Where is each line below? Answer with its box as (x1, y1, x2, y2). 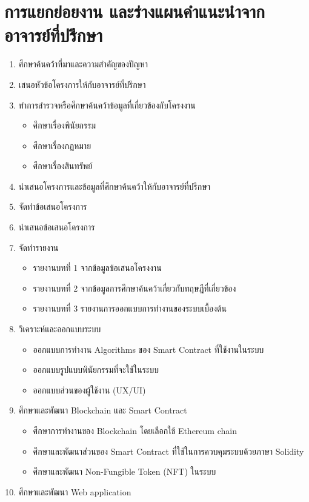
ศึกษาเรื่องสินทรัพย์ (33, 159, 93, 172)
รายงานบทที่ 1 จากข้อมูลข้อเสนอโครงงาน (33, 261, 162, 274)
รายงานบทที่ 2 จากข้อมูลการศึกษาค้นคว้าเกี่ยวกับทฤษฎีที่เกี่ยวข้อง (33, 281, 236, 294)
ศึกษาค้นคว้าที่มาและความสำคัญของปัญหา (18, 58, 148, 70)
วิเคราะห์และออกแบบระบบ (18, 323, 101, 335)
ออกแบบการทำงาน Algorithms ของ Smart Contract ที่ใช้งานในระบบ (33, 343, 264, 355)
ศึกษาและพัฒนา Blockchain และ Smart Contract (18, 404, 187, 417)
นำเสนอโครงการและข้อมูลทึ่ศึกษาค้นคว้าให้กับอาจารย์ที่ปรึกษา (18, 179, 211, 192)
